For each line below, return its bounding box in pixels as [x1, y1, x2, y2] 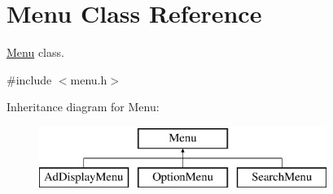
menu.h [70, 71, 107, 88]
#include [7, 71, 52, 88]
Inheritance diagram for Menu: [7, 98, 160, 115]
